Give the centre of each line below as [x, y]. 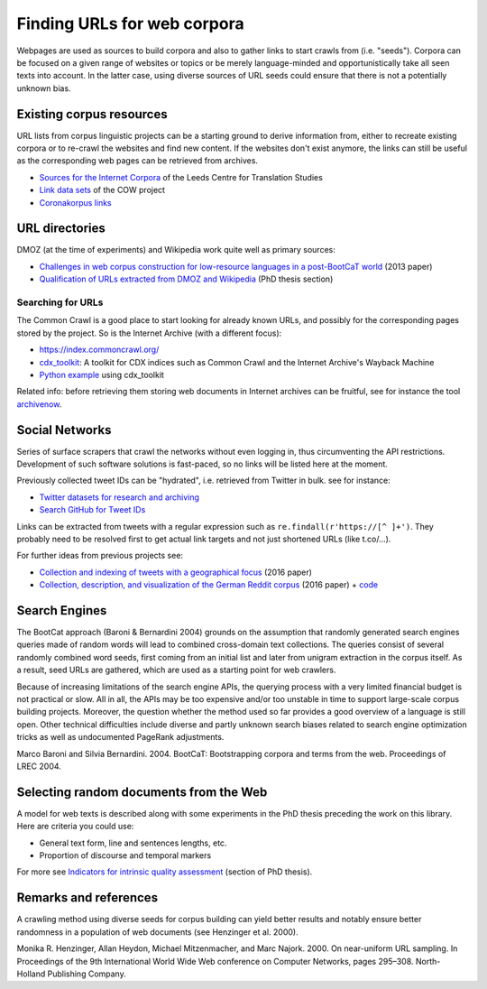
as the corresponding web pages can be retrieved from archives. [138, 161]
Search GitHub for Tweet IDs [92, 510]
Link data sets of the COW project [102, 190]
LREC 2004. [39, 766]
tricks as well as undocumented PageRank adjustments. [120, 737]
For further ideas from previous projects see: [100, 556]
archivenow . [39, 404]
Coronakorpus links [75, 202]
